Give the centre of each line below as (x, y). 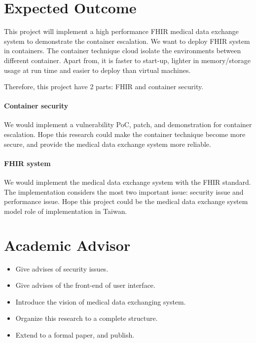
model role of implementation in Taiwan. (66, 211)
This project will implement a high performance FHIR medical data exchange (121, 31)
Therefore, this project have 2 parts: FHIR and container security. (104, 86)
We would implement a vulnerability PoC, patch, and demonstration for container (128, 124)
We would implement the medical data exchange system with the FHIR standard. (128, 182)
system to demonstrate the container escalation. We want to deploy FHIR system (127, 41)
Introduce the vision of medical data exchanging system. (101, 301)
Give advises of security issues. (62, 268)
